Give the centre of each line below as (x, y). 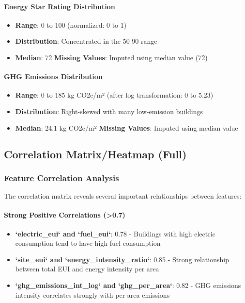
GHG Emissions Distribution (53, 76)
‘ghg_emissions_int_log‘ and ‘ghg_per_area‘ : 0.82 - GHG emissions (128, 285)
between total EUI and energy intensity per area (87, 269)
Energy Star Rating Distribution (60, 6)
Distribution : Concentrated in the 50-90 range (86, 41)
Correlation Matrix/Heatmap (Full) (95, 154)
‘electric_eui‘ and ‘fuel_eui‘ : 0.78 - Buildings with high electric (115, 233)
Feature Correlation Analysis (61, 177)
